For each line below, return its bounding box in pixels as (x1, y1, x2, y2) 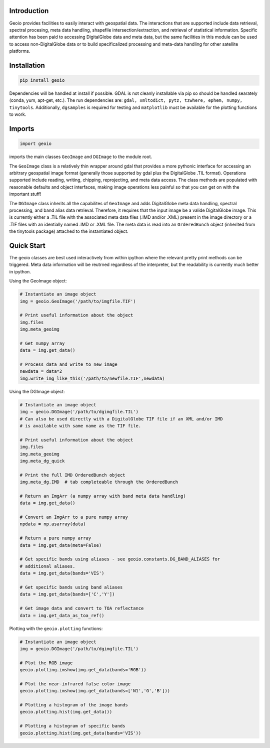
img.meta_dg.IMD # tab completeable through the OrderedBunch (19, 479, 178, 485)
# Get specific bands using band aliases (19, 584, 123, 590)
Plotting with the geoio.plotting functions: (9, 625, 103, 632)
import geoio (19, 141, 52, 146)
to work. (9, 111, 26, 117)
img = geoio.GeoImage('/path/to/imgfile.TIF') (19, 298, 136, 304)
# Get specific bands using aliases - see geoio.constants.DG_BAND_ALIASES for (19, 556, 220, 562)
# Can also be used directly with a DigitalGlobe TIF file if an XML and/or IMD (19, 416, 223, 421)
